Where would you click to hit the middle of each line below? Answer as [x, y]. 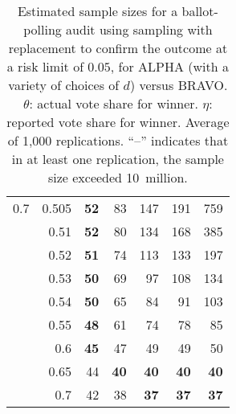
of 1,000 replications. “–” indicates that [118, 140]
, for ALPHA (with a [169, 66]
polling [43, 29]
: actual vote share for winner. [114, 103]
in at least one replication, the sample [118, 159]
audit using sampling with [139, 29]
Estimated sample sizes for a [98, 11]
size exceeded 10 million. [118, 177]
